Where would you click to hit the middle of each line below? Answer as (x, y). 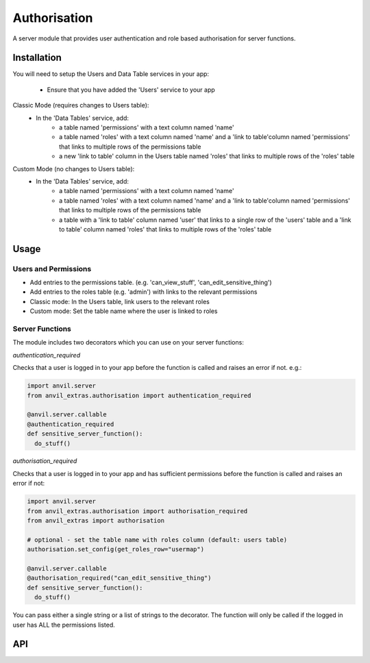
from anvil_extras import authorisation (96, 521)
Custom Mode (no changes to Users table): (74, 168)
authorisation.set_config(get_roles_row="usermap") (116, 549)
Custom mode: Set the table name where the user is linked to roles (124, 311)
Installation (37, 58)
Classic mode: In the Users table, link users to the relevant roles (120, 301)
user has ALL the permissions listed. (64, 625)
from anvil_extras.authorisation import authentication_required (139, 395)
